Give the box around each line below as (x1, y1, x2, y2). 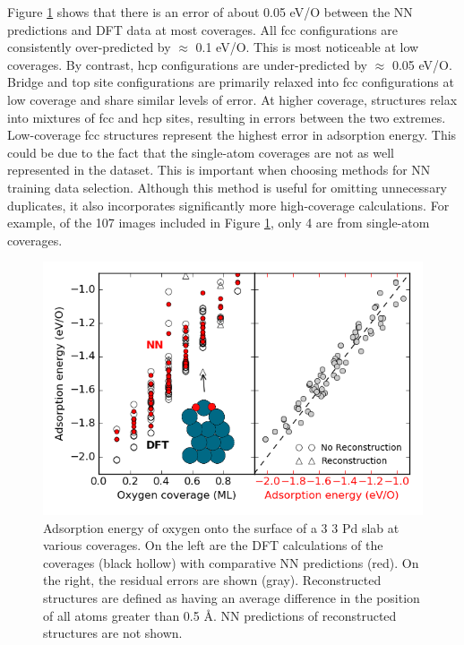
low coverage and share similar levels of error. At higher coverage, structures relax (7, 90, 458, 108)
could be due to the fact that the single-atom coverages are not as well (7, 142, 394, 161)
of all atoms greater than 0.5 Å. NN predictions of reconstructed (43, 606, 397, 624)
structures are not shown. (43, 623, 183, 642)
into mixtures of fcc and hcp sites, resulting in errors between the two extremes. (7, 107, 446, 126)
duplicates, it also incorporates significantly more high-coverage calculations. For (7, 195, 450, 214)
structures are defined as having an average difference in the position (43, 588, 420, 606)
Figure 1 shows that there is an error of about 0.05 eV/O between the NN (7, 3, 413, 21)
